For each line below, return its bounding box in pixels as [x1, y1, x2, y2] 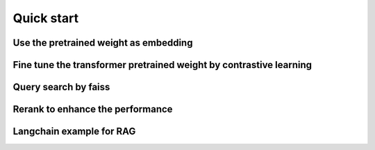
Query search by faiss [12, 81, 110, 93]
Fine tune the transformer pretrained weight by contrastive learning [12, 59, 312, 71]
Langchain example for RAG [12, 126, 136, 137]
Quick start [12, 10, 79, 26]
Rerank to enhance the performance [12, 103, 173, 115]
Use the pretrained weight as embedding [12, 37, 193, 49]
